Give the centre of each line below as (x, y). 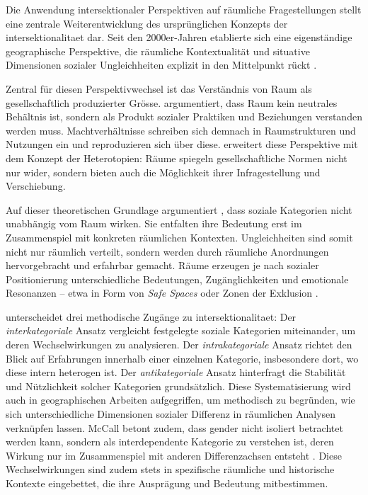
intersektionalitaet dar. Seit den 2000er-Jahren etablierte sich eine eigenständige (179, 37)
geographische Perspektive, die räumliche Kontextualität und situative (158, 51)
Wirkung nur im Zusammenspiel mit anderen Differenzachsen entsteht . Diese (174, 455)
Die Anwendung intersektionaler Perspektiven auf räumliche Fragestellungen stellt (184, 9)
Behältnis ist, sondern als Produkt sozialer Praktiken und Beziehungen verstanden (184, 116)
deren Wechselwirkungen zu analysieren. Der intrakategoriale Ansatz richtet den (179, 345)
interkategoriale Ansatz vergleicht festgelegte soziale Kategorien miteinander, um (181, 330)
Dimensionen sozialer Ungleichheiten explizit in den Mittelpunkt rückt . (161, 65)
